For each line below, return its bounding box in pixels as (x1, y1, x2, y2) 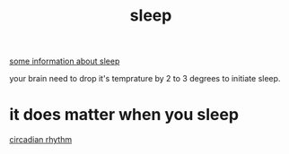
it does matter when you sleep (9, 105, 240, 125)
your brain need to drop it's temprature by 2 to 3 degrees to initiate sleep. (9, 73, 281, 84)
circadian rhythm (9, 134, 73, 145)
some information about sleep (9, 56, 120, 67)
